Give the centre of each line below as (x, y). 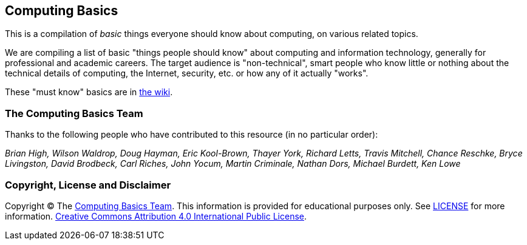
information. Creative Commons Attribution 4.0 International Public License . (156, 216)
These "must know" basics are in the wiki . (89, 92)
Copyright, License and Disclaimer (88, 185)
